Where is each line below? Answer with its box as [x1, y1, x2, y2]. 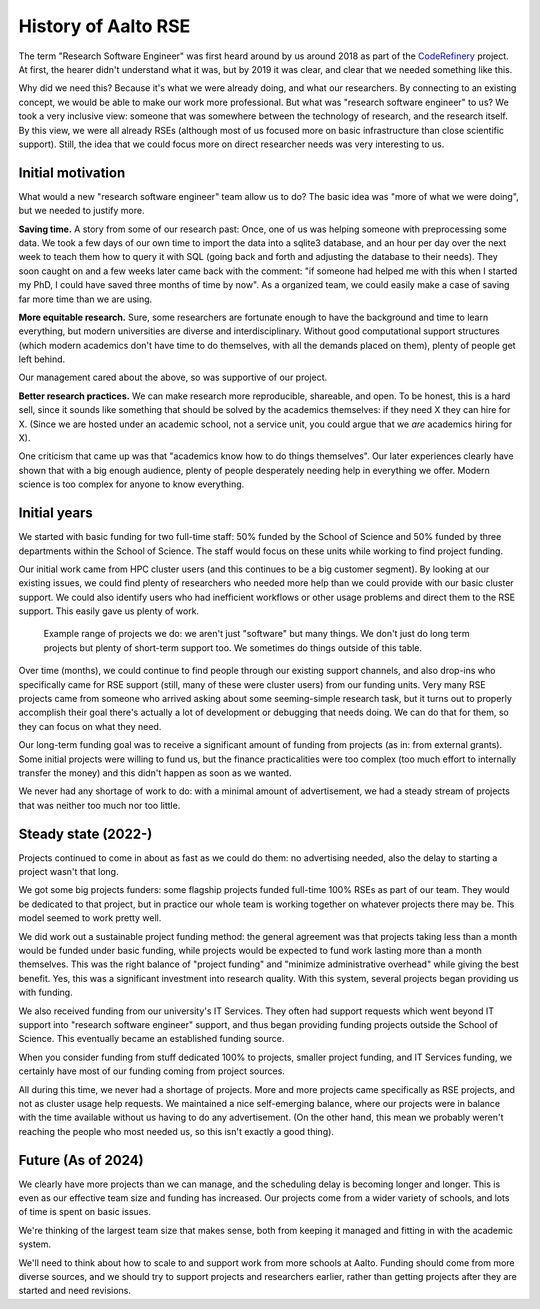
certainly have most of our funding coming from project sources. [18, 1065, 285, 1077]
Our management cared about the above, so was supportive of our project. [18, 371, 328, 384]
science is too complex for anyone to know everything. [18, 478, 245, 490]
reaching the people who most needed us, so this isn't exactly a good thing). [18, 1125, 335, 1137]
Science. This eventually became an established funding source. [18, 1033, 285, 1045]
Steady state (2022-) [18, 825, 153, 842]
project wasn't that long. [18, 866, 119, 878]
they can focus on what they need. [18, 720, 162, 732]
